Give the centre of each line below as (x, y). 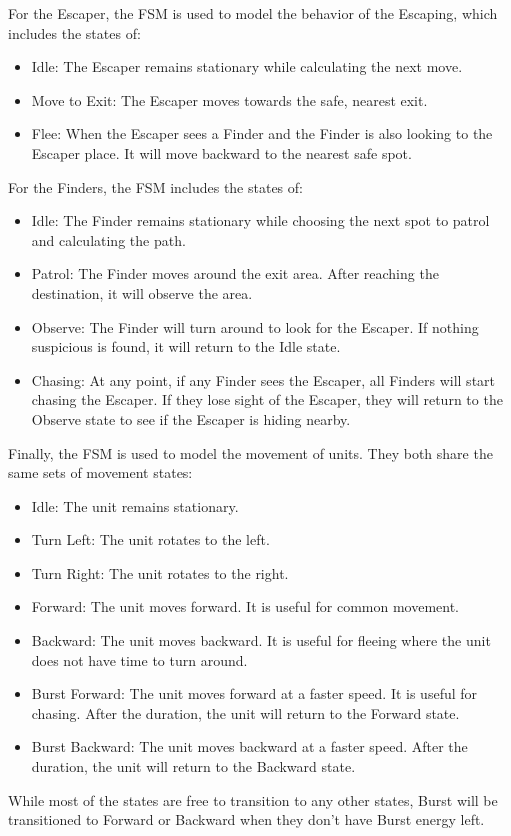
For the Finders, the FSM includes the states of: (155, 186)
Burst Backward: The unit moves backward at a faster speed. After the (249, 746)
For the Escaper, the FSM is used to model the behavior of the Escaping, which (253, 13)
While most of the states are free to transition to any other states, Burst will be (253, 799)
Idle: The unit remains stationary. (135, 505)
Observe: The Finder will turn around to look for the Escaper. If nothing (255, 326)
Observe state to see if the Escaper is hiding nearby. (191, 418)
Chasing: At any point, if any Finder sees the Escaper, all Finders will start (263, 379)
